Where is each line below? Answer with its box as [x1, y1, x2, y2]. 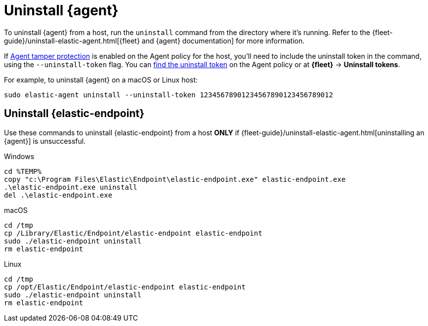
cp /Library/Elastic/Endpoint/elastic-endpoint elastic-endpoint [4, 229, 262, 237]
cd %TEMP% [4, 167, 42, 175]
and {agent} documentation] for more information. [141, 36, 305, 45]
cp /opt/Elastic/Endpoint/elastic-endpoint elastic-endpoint [4, 283, 246, 291]
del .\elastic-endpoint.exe [4, 191, 113, 199]
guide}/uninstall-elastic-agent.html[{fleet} [4, 36, 140, 45]
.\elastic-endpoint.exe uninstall [4, 183, 137, 191]
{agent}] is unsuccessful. [4, 136, 86, 145]
